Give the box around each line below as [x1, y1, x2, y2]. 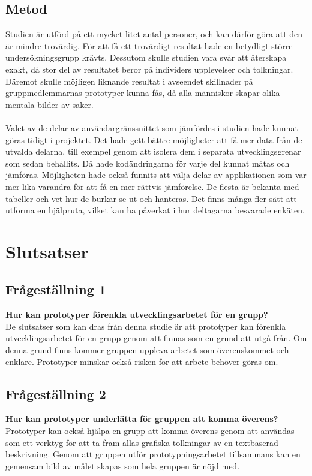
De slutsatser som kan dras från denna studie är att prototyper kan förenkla [5, 320, 286, 332]
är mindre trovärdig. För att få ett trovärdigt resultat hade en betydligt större [5, 39, 293, 52]
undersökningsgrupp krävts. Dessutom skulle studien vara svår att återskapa [5, 51, 287, 64]
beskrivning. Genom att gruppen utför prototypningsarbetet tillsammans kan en [5, 448, 301, 460]
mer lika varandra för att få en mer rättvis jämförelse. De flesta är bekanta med [5, 180, 299, 192]
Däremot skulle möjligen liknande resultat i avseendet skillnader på [5, 74, 253, 87]
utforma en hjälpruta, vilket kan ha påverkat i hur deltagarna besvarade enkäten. [5, 204, 305, 216]
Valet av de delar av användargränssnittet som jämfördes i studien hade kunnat [5, 121, 298, 134]
